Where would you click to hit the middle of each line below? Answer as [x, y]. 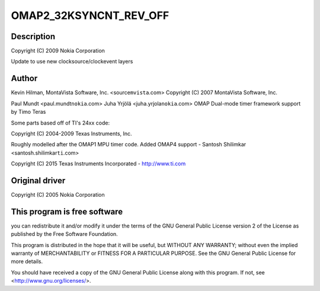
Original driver [38, 180]
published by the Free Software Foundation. [64, 234]
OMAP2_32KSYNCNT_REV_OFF [90, 15]
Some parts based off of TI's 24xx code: [60, 123]
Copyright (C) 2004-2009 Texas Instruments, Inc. [72, 133]
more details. [27, 261]
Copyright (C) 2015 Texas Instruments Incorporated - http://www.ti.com [98, 164]
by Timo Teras [28, 112]
